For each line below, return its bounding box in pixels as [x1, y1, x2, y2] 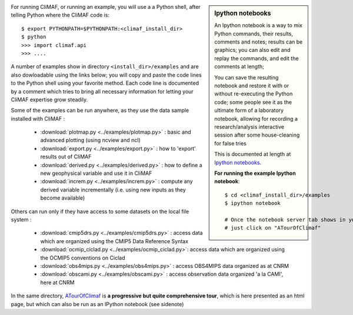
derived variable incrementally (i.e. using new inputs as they [40, 186, 187, 193]
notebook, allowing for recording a [214, 115, 298, 122]
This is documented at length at [214, 151, 291, 158]
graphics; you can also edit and [214, 47, 291, 54]
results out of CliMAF [40, 153, 92, 160]
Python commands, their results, [214, 30, 294, 37]
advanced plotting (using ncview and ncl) [40, 137, 141, 144]
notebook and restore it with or [214, 82, 289, 89]
